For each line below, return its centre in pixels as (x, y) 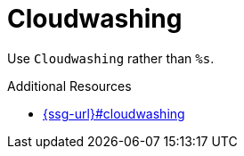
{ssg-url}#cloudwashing (114, 113)
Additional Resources (69, 86)
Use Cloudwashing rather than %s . (111, 58)
